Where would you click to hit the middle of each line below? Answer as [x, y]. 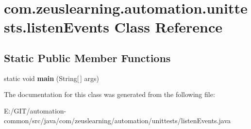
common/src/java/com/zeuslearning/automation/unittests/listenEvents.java [117, 120]
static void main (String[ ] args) [51, 78]
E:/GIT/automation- [35, 110]
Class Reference [168, 27]
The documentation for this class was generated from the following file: [109, 94]
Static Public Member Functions [87, 57]
